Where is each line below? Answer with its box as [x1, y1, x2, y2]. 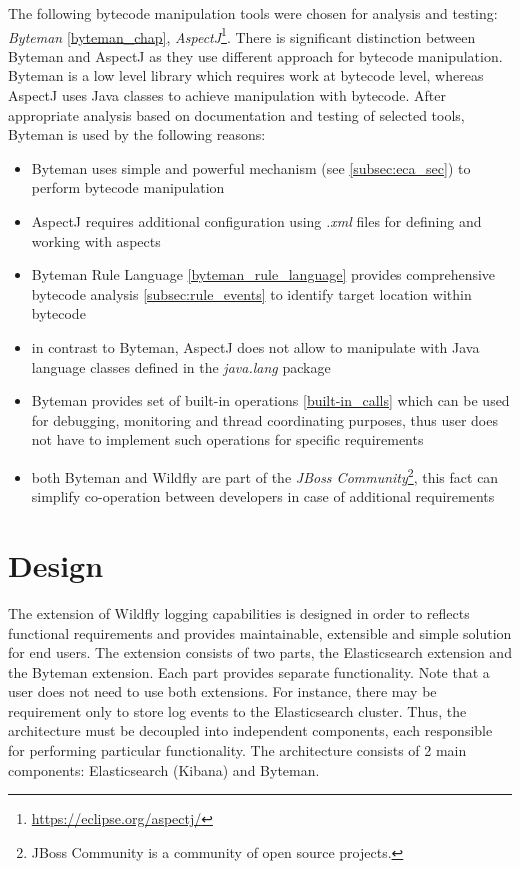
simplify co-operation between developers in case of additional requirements [31, 486, 495, 507]
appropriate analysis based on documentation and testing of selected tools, [8, 104, 465, 125]
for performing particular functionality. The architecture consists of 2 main [8, 740, 467, 761]
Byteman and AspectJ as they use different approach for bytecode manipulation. [8, 45, 503, 66]
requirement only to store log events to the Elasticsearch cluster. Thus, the [8, 700, 467, 721]
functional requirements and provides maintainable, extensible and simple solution [8, 622, 512, 643]
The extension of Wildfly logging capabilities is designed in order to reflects [8, 602, 470, 623]
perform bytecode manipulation [31, 177, 225, 198]
